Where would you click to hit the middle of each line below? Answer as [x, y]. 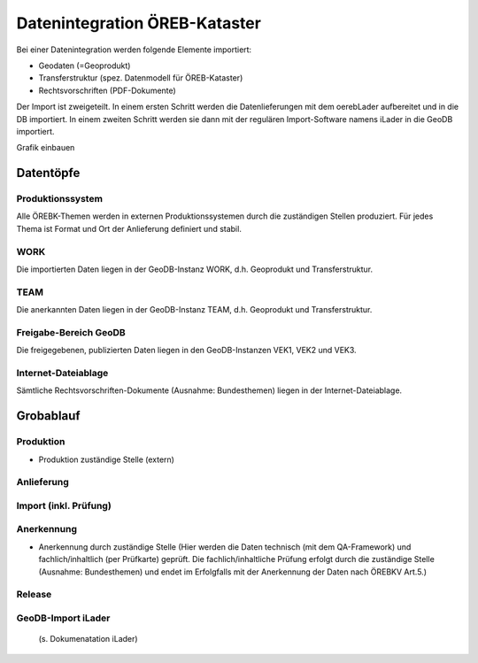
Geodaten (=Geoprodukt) [85, 66]
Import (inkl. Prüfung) [64, 505]
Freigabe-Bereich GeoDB [71, 332]
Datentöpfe [48, 173]
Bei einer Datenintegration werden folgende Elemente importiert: [134, 50]
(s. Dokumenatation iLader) [88, 639]
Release [34, 595]
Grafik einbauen [46, 148]
